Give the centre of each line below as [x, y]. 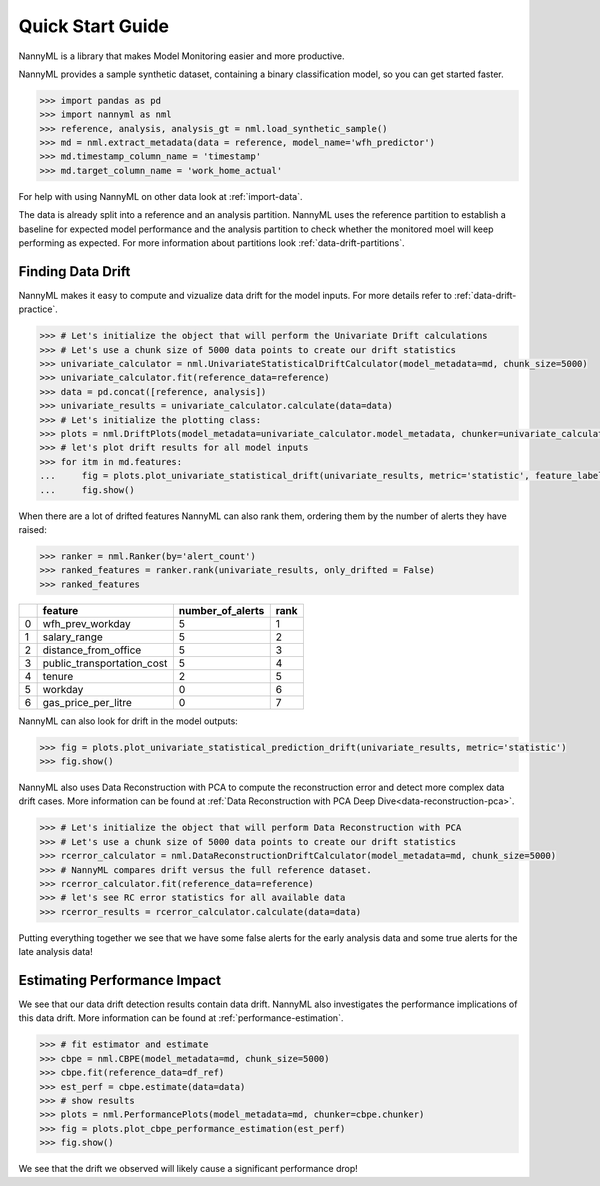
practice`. [38, 309]
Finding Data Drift [74, 271]
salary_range [73, 637]
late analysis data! [56, 952]
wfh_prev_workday [87, 623]
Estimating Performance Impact [120, 980]
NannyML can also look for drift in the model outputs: [128, 721]
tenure [58, 676]
